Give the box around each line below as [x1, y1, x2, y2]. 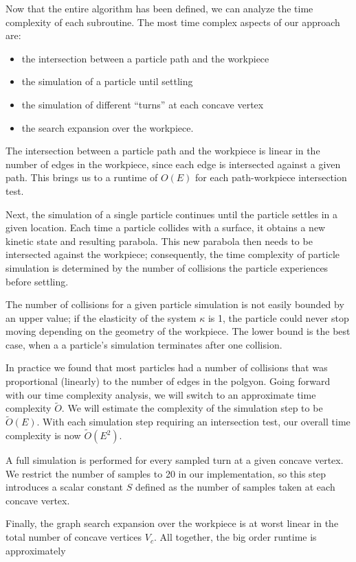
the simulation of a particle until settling [21, 74, 193, 89]
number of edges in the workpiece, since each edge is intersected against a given [5, 156, 341, 171]
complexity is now [5, 428, 81, 443]
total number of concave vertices [5, 530, 142, 544]
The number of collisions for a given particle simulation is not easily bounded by [5, 297, 344, 312]
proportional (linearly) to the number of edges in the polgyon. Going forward [5, 374, 331, 388]
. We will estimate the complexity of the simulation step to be [61, 401, 323, 415]
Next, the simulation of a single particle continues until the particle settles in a [5, 207, 338, 221]
